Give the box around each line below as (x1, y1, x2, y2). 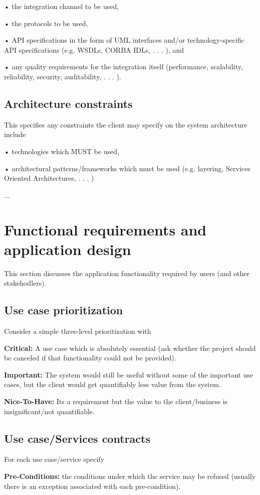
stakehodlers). (4, 278, 47, 288)
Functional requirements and (4, 219, 207, 239)
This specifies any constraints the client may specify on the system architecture (4, 119, 247, 130)
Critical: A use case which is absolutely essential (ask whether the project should (4, 342, 256, 353)
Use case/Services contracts (4, 430, 150, 446)
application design (4, 238, 131, 259)
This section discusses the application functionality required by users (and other (4, 268, 250, 278)
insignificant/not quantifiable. (4, 406, 95, 416)
